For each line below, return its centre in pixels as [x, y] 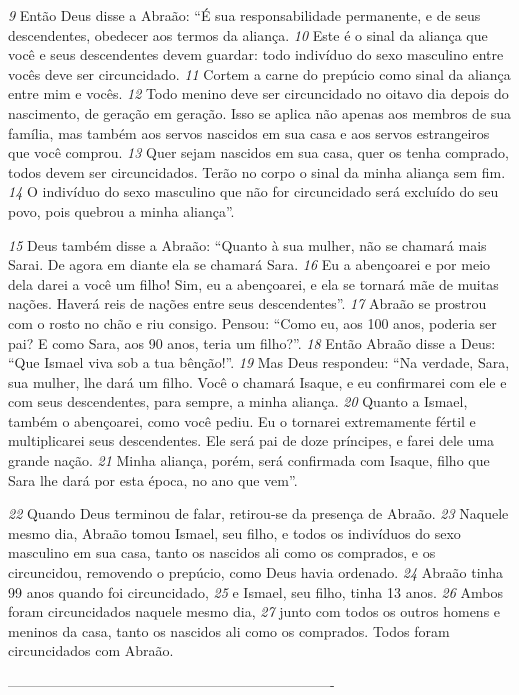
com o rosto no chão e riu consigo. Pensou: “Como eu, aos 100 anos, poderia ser [252, 322]
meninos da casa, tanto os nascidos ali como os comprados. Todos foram [229, 630]
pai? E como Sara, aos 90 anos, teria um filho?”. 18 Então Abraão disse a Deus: [252, 342]
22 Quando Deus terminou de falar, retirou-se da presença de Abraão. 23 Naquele [258, 513]
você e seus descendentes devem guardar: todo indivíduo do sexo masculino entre [256, 54]
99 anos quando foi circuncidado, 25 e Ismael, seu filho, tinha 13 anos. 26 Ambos [255, 591]
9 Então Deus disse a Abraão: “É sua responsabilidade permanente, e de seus [244, 15]
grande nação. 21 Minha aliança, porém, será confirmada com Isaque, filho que [249, 460]
